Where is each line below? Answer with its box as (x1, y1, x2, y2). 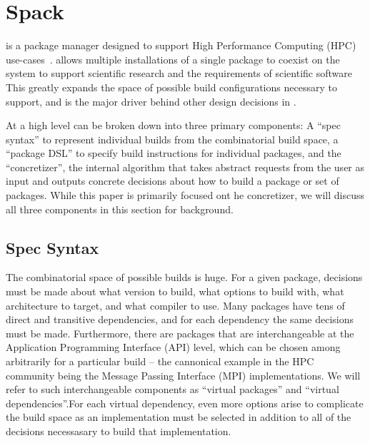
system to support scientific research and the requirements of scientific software (6, 66, 352, 81)
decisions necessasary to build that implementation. (6, 423, 231, 438)
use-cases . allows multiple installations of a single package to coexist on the (6, 51, 340, 66)
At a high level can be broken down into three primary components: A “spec (6, 118, 341, 133)
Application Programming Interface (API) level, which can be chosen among (6, 340, 341, 355)
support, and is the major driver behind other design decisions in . (6, 93, 296, 108)
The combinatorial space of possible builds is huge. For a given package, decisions (6, 270, 363, 285)
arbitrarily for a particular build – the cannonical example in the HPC (6, 354, 314, 369)
